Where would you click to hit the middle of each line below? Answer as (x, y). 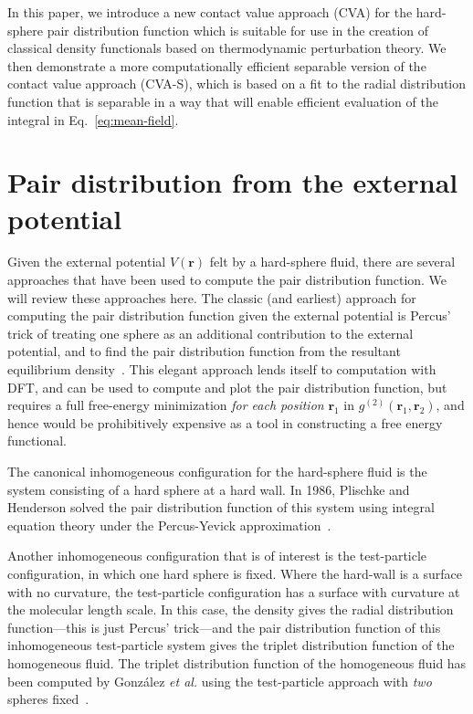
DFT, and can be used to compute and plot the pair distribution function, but (227, 387)
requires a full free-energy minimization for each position (166, 405)
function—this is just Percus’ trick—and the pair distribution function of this (224, 627)
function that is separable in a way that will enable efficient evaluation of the (223, 101)
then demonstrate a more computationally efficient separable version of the (217, 65)
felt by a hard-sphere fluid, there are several (332, 262)
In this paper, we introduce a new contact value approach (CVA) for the (210, 12)
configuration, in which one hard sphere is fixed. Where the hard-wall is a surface (235, 573)
